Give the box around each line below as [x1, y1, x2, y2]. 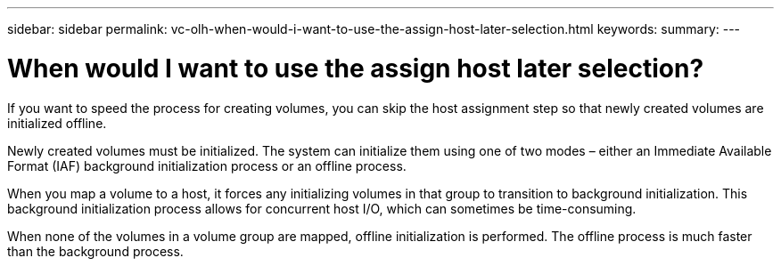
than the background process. [7, 243, 184, 259]
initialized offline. [7, 115, 107, 131]
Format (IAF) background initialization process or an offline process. [7, 157, 407, 173]
